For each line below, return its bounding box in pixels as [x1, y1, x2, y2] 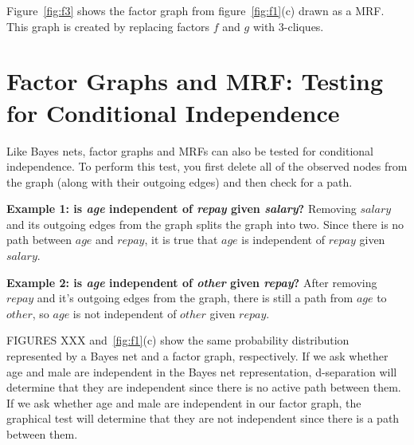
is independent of [241, 231, 325, 248]
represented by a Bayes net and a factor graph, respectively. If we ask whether [6, 348, 389, 364]
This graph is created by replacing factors [6, 18, 210, 34]
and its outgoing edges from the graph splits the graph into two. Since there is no [6, 215, 404, 232]
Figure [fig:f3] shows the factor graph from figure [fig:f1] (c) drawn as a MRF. [6, 2, 385, 18]
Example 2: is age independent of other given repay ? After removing [6, 274, 377, 290]
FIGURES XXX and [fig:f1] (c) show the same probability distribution [6, 332, 350, 349]
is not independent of [72, 305, 177, 321]
